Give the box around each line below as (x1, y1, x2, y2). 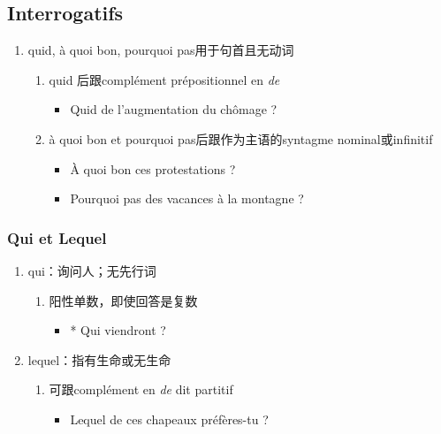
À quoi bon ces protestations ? (70, 159, 236, 178)
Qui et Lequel (7, 226, 107, 248)
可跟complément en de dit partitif (49, 380, 233, 399)
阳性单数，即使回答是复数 (49, 291, 198, 309)
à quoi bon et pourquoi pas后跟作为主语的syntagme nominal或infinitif (49, 129, 433, 148)
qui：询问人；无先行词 (27, 261, 156, 279)
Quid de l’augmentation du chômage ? (70, 100, 278, 118)
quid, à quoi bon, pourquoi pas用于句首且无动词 (27, 41, 294, 59)
